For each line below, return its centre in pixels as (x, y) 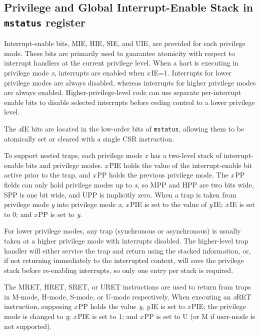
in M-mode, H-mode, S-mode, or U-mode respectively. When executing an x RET (128, 296)
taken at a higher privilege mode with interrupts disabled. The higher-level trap (126, 240)
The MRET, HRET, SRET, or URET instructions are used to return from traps (127, 287)
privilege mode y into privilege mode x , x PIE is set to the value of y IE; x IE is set (129, 204)
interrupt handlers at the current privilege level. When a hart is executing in (121, 63)
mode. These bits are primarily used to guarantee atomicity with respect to (119, 53)
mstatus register (45, 22)
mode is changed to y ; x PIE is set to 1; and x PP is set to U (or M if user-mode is (130, 316)
